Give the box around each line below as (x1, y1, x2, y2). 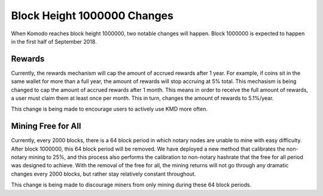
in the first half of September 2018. (11, 38, 97, 45)
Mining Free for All (11, 121, 81, 131)
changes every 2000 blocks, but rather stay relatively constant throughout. (11, 170, 196, 177)
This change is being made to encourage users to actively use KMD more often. (11, 105, 208, 113)
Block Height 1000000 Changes (11, 9, 173, 22)
